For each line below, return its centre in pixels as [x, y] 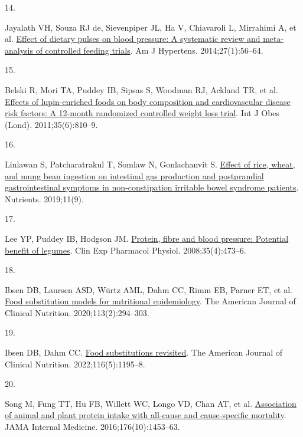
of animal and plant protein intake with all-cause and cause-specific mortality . [146, 415]
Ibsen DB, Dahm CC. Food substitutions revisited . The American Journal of [144, 352]
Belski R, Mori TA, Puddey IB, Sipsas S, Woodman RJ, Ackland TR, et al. [141, 89]
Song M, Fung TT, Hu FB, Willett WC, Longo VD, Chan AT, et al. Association [151, 403]
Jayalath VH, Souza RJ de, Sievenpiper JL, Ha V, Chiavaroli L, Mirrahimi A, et [151, 27]
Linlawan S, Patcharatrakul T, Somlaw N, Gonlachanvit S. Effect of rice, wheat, [150, 164]
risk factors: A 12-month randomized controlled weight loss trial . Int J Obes [142, 113]
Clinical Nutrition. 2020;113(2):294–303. [77, 312]
